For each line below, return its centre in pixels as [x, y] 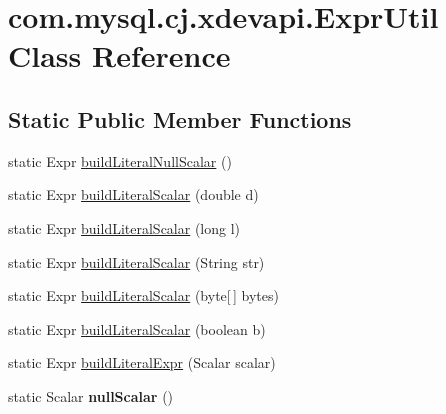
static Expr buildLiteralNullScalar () [120, 160]
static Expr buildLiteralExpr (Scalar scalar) [142, 362]
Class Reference [119, 55]
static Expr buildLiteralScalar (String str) [136, 261]
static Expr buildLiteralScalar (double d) [133, 194]
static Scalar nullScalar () [91, 395]
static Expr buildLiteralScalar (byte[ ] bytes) [143, 295]
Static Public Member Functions [180, 118]
